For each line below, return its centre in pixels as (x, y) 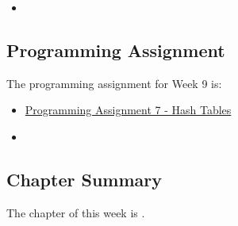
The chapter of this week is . (76, 212)
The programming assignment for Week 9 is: (114, 83)
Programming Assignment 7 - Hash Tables (128, 110)
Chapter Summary (84, 179)
